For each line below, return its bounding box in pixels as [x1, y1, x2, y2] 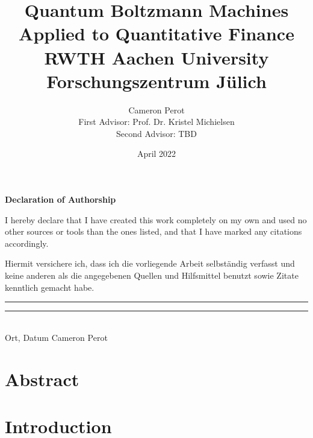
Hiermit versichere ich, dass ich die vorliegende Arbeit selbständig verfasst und [5, 257, 295, 270]
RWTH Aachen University [44, 45, 269, 69]
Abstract [5, 366, 79, 391]
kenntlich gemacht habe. [5, 281, 95, 293]
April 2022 [137, 147, 176, 160]
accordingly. [5, 236, 49, 249]
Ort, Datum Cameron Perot [5, 331, 108, 343]
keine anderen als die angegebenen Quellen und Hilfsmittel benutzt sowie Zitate [5, 269, 299, 282]
